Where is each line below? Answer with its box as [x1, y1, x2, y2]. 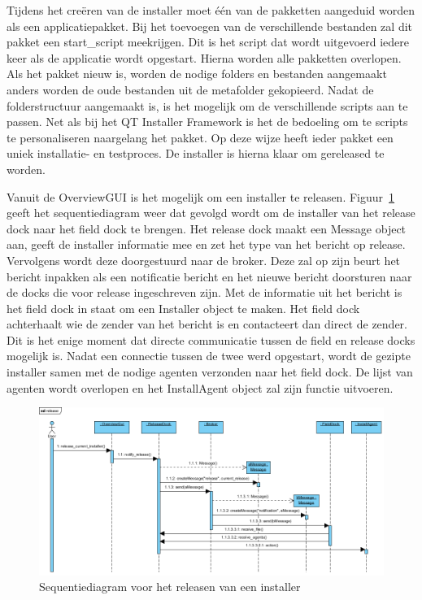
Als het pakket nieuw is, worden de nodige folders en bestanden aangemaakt [7, 65, 387, 82]
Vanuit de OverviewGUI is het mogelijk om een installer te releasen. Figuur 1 [7, 188, 395, 205]
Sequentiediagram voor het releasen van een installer [39, 578, 301, 595]
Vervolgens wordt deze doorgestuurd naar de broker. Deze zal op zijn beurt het [7, 251, 401, 268]
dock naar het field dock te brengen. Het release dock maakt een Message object [7, 220, 407, 237]
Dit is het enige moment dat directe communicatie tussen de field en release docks [7, 331, 415, 348]
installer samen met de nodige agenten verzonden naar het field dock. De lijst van [7, 363, 413, 380]
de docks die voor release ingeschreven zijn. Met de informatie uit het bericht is [7, 284, 402, 301]
